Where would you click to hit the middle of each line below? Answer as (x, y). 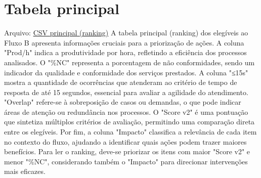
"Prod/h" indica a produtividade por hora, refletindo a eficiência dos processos (125, 52)
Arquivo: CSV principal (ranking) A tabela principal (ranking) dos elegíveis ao (126, 33)
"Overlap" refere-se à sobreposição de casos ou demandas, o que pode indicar (123, 102)
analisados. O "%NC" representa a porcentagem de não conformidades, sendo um (129, 62)
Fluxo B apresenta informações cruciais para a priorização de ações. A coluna (124, 42)
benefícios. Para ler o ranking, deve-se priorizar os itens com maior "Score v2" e (127, 151)
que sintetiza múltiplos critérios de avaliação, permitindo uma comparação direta (129, 122)
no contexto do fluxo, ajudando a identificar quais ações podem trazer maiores (125, 141)
